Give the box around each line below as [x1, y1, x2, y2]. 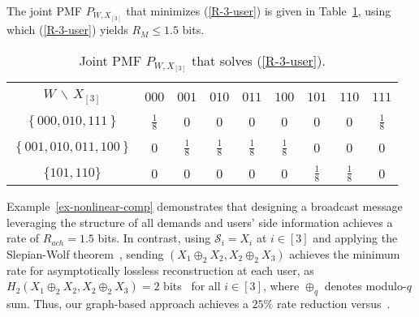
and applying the [313, 229, 398, 246]
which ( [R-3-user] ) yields [6, 21, 128, 38]
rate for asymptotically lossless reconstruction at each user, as [6, 261, 314, 278]
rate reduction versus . [276, 295, 391, 312]
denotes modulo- [324, 277, 407, 294]
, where [262, 277, 300, 294]
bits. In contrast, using [97, 229, 211, 246]
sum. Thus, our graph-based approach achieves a [6, 295, 248, 312]
